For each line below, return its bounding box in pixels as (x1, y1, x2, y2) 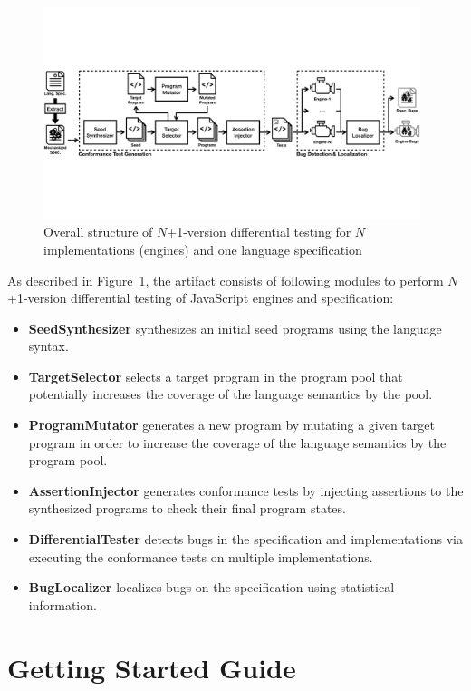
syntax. (28, 336, 69, 355)
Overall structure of (43, 222, 153, 241)
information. (28, 595, 97, 614)
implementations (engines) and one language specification (43, 239, 362, 258)
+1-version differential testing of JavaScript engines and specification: (7, 288, 394, 307)
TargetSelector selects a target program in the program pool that (28, 366, 403, 385)
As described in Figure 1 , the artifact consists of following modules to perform (7, 270, 444, 289)
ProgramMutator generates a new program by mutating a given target (28, 415, 435, 434)
